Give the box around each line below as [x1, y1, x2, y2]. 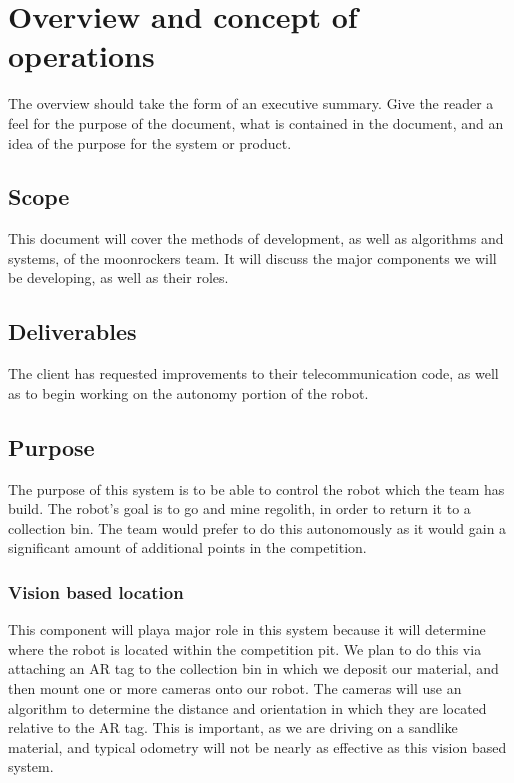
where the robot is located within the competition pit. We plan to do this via [8, 638, 482, 659]
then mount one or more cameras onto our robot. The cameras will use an [8, 678, 462, 699]
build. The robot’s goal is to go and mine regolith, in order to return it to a [8, 498, 471, 519]
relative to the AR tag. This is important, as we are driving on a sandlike [8, 717, 458, 738]
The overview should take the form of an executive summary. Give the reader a [8, 93, 494, 114]
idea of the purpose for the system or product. [8, 132, 292, 153]
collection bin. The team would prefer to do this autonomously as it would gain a [8, 517, 507, 538]
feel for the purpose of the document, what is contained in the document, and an [8, 112, 504, 133]
